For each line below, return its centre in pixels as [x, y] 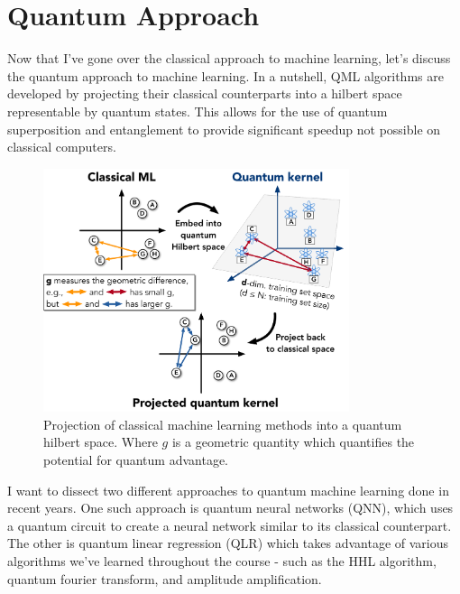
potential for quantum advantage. [136, 460]
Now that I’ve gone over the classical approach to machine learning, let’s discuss [229, 58]
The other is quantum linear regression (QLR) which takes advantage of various [228, 543]
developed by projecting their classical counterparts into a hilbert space [205, 93]
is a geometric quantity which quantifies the [293, 442]
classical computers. [62, 147]
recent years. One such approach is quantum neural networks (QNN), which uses [230, 508]
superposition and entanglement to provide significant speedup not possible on [224, 129]
